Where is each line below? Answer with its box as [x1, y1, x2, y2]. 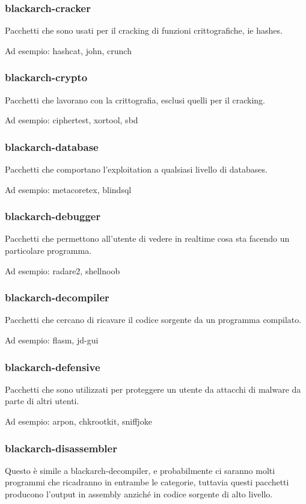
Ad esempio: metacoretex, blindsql [5, 183, 132, 195]
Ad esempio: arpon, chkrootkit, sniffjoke [5, 415, 152, 428]
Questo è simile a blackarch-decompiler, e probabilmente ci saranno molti [5, 464, 275, 476]
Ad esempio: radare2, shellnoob [5, 264, 120, 277]
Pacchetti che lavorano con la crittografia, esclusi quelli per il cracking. [5, 93, 265, 106]
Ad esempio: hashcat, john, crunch [5, 44, 132, 57]
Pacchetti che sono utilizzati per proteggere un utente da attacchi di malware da [5, 383, 301, 395]
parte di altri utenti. [5, 395, 79, 407]
